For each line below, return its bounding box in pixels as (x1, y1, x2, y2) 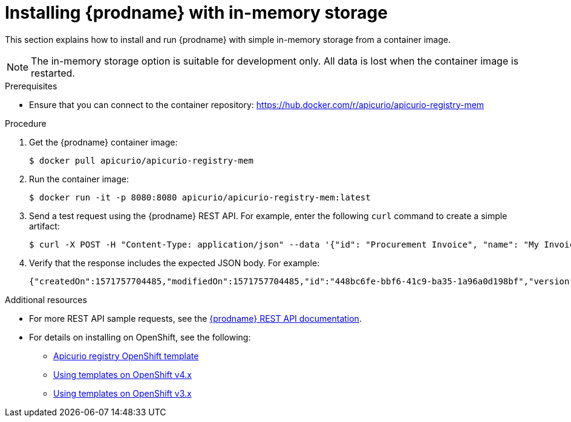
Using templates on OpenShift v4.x (53, 369, 192, 380)
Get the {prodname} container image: (29, 136, 178, 147)
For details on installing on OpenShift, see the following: (29, 331, 251, 342)
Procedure (5, 118, 47, 129)
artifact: (29, 220, 60, 231)
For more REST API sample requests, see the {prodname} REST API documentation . (29, 313, 362, 324)
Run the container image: (29, 173, 129, 184)
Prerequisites (5, 80, 57, 91)
